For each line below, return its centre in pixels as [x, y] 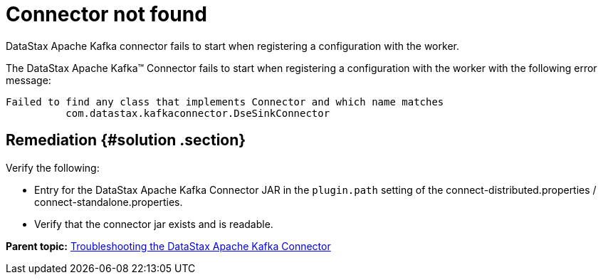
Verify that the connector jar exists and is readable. [154, 224]
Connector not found [106, 14]
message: [28, 80]
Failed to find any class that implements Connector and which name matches [225, 102]
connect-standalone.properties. [109, 202]
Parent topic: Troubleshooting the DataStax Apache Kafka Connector [168, 246]
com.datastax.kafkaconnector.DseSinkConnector [198, 113]
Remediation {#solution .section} [126, 140]
